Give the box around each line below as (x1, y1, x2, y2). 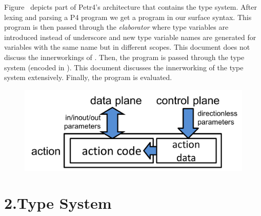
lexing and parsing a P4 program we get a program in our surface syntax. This (4, 11, 252, 22)
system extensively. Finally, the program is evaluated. (4, 72, 172, 83)
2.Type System (4, 192, 112, 213)
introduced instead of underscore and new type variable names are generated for (4, 31, 256, 42)
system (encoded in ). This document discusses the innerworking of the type (4, 62, 244, 72)
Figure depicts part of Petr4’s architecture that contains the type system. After (4, 2, 257, 12)
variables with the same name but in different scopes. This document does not (4, 42, 250, 52)
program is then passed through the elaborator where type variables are (4, 22, 229, 32)
